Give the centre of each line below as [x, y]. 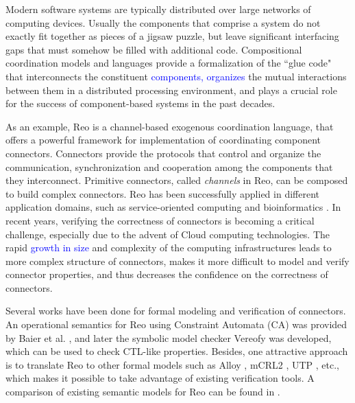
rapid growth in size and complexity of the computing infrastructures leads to [169, 247]
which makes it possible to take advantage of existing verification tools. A [160, 378]
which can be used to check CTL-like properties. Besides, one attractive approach [177, 351]
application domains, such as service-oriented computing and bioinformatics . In [173, 207]
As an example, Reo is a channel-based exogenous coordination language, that [170, 126]
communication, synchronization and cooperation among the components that [169, 166]
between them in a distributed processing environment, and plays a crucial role [171, 90]
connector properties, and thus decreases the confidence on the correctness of [167, 274]
